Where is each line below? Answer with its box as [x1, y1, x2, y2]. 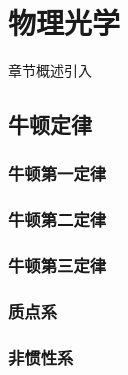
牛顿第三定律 [8, 253, 107, 278]
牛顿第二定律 [8, 207, 107, 232]
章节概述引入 [8, 60, 92, 81]
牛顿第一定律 [8, 161, 107, 186]
